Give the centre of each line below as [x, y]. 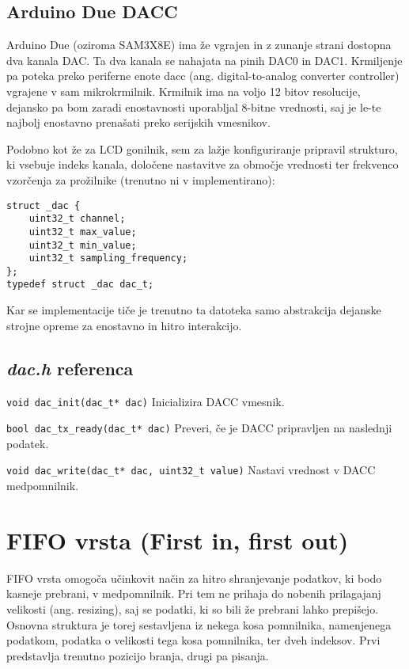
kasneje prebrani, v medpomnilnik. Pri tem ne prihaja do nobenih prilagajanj [194, 593]
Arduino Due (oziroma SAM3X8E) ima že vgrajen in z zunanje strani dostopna [199, 45]
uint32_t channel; [77, 219]
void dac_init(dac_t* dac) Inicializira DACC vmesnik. [146, 401]
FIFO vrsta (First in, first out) [178, 540]
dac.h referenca [70, 368]
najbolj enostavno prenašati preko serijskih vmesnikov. [138, 122]
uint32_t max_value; [83, 232]
